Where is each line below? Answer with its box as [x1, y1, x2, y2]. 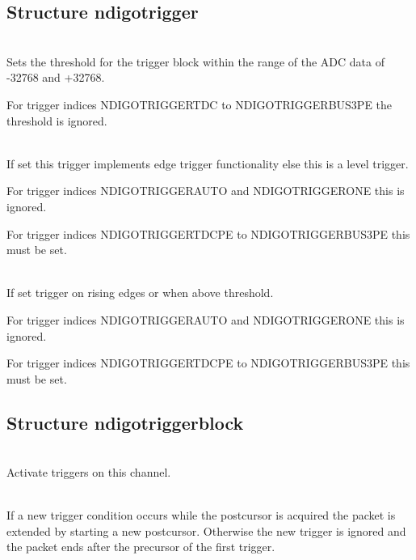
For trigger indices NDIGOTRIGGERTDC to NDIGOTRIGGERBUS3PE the [6, 95, 393, 112]
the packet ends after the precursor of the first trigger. [6, 538, 275, 555]
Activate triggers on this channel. [6, 464, 171, 481]
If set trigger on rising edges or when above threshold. [6, 284, 274, 301]
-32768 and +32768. [6, 69, 105, 86]
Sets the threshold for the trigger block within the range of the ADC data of [6, 53, 385, 70]
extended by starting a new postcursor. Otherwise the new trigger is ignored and [6, 522, 406, 539]
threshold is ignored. [6, 112, 107, 129]
